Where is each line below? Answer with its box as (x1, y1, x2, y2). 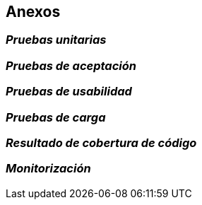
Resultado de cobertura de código (6, 135, 197, 150)
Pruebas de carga (6, 110, 106, 124)
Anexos (6, 3, 61, 20)
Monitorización (6, 161, 91, 176)
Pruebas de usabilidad (6, 84, 132, 99)
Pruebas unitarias (6, 33, 107, 47)
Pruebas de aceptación (6, 58, 136, 73)
